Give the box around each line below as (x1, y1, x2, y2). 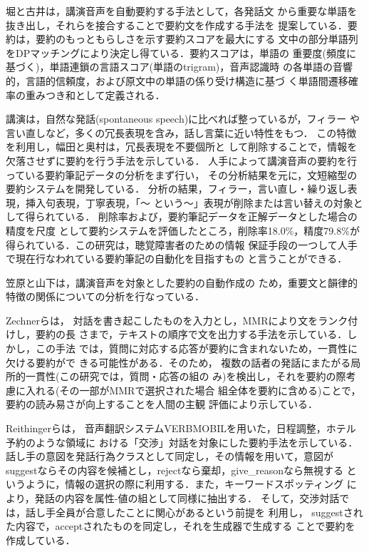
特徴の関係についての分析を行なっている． (6, 289, 204, 304)
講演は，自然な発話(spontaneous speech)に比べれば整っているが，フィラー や (6, 111, 360, 126)
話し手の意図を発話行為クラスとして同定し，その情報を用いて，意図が (6, 449, 333, 464)
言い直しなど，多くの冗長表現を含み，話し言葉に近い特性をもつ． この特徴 (6, 125, 357, 140)
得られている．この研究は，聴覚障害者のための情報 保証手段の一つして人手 (6, 237, 358, 252)
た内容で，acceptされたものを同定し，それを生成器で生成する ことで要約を (6, 518, 355, 533)
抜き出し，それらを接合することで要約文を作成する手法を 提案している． (6, 17, 348, 32)
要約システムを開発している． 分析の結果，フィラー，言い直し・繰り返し (6, 181, 348, 196)
